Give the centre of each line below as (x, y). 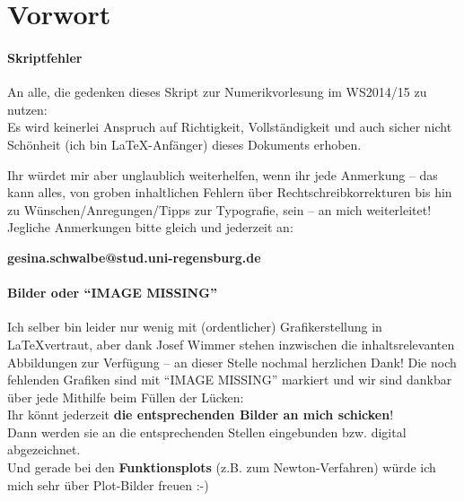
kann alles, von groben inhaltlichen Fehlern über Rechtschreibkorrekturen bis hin (230, 192)
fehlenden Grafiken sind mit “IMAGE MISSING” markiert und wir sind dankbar (230, 380)
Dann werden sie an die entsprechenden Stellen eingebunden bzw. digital (207, 432)
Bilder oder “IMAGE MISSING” (112, 293)
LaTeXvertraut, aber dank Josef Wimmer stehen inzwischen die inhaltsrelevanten (231, 344)
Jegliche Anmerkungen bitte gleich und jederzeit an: (150, 227)
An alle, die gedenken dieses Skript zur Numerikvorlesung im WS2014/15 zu (217, 92)
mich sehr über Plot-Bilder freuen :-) (108, 484)
